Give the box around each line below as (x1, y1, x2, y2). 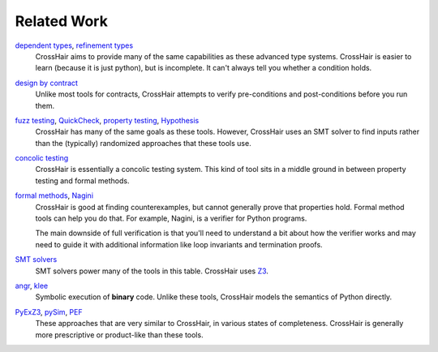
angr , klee (15, 281, 49, 290)
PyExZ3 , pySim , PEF (15, 307, 83, 316)
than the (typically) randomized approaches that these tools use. (35, 138, 251, 148)
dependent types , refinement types (15, 41, 134, 50)
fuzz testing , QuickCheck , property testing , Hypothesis (15, 115, 200, 125)
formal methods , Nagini (15, 191, 93, 200)
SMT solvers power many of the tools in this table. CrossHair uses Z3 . (35, 266, 269, 276)
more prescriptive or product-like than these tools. (35, 329, 204, 340)
